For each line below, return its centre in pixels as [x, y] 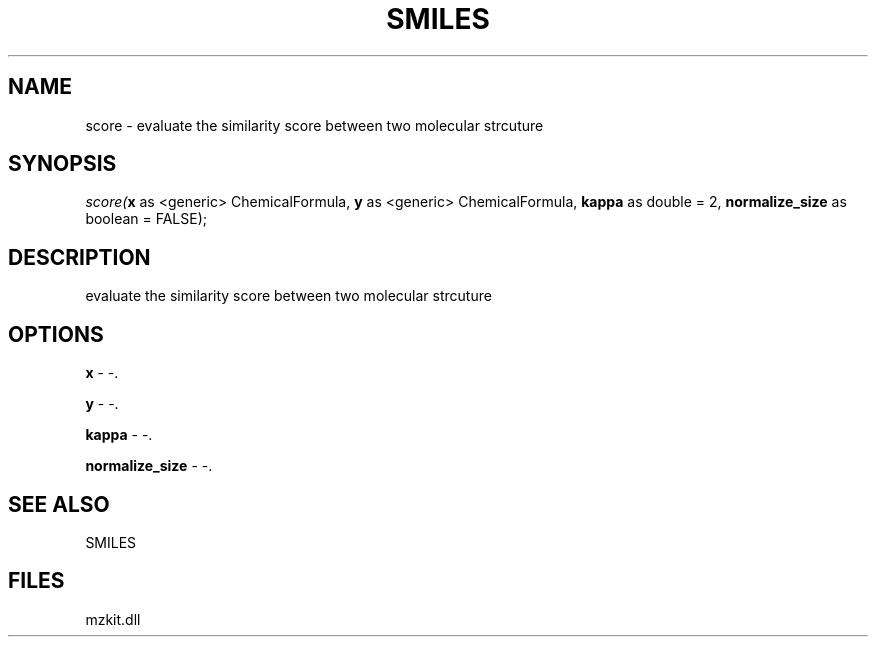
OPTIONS [56, 334]
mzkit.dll [113, 619]
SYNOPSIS [62, 164]
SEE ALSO [59, 504]
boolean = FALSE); [146, 219]
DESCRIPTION [79, 257]
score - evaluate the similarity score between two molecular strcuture [314, 125]
